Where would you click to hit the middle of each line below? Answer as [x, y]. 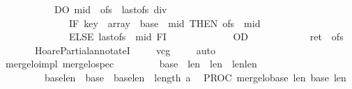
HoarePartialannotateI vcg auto [125, 50]
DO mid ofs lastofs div [110, 9]
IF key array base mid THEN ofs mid [164, 23]
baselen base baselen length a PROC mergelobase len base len [195, 77]
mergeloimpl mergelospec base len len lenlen [131, 64]
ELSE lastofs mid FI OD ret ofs [206, 37]
